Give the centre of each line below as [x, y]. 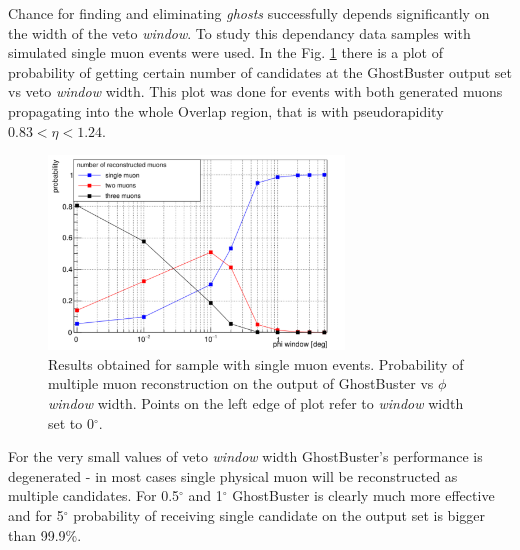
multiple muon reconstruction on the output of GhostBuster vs [241, 383]
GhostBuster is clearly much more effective [363, 495]
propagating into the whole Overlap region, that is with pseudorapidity [226, 110]
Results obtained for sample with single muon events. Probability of [256, 363]
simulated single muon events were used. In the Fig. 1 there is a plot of [225, 52]
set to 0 [71, 422]
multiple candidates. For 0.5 [94, 495]
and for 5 [36, 514]
